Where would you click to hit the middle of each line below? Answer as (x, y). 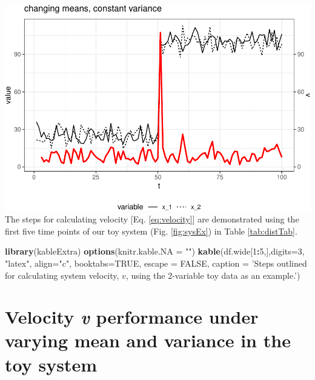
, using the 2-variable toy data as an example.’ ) (213, 275)
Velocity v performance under (132, 317)
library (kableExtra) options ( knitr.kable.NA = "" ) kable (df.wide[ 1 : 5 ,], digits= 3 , (155, 251)
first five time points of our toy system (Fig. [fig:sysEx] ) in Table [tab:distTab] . (151, 231)
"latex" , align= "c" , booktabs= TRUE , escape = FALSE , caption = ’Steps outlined (156, 263)
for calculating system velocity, (62, 275)
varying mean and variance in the (148, 340)
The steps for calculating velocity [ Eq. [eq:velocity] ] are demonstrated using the (152, 219)
